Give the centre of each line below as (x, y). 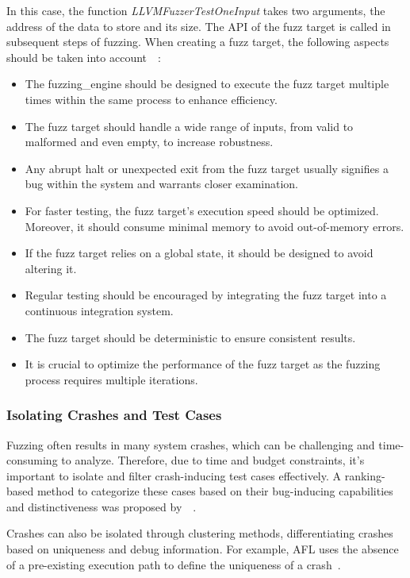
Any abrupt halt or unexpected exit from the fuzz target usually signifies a (207, 168)
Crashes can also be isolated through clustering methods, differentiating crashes (200, 533)
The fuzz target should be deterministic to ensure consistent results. (190, 337)
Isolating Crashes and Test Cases (114, 415)
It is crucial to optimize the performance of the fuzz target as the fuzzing (203, 364)
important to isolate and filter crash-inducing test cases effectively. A (174, 475)
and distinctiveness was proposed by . (102, 506)
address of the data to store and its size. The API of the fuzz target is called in (199, 26)
